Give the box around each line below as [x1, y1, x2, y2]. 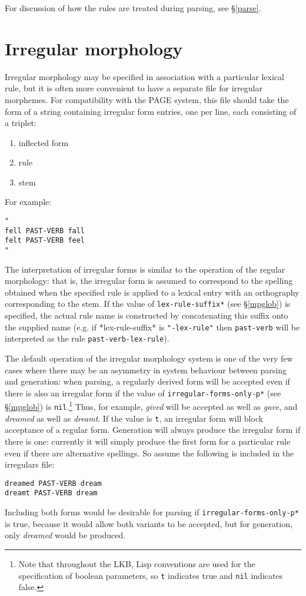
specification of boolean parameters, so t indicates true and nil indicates [18, 569, 283, 581]
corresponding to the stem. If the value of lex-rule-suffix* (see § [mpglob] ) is [5, 297, 291, 310]
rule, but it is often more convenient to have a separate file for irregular [5, 82, 262, 94]
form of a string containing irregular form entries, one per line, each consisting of [5, 105, 297, 117]
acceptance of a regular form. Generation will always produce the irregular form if [5, 423, 301, 436]
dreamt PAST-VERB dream [5, 489, 98, 498]
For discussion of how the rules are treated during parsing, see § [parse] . [5, 2, 261, 14]
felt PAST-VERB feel [5, 236, 85, 245]
